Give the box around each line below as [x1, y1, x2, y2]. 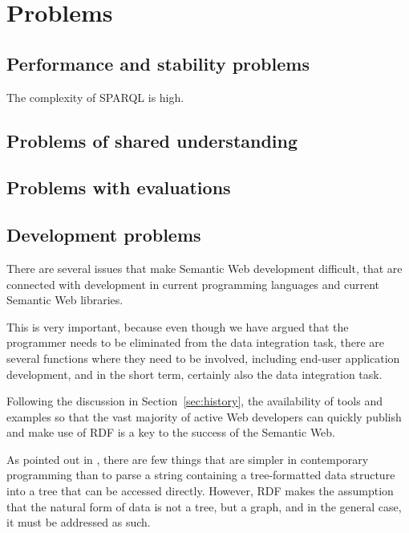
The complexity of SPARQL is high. [6, 88, 184, 105]
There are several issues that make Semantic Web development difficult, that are [6, 259, 403, 276]
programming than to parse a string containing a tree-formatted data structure [6, 466, 395, 483]
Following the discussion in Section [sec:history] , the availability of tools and [6, 393, 383, 409]
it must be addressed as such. [6, 514, 151, 531]
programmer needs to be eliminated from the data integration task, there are [6, 334, 384, 351]
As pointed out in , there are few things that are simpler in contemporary [6, 450, 369, 467]
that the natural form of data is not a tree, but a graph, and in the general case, [6, 498, 402, 515]
